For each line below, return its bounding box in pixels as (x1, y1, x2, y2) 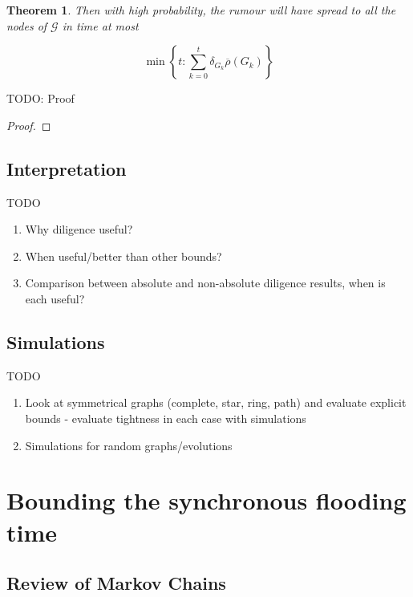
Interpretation (6, 156, 127, 181)
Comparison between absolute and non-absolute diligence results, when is (25, 274, 386, 291)
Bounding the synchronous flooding (6, 484, 407, 517)
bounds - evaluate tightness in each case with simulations (25, 409, 306, 426)
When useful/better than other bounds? (25, 247, 222, 264)
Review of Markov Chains (6, 571, 226, 595)
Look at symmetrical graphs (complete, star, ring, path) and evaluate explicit (25, 394, 407, 411)
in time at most (62, 17, 139, 34)
